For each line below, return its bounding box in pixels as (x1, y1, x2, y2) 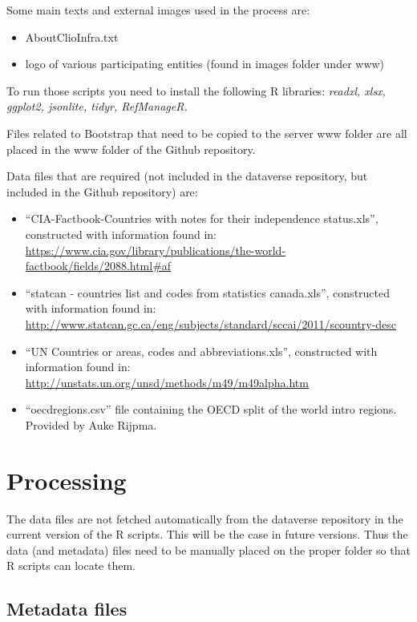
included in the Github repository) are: (6, 183, 198, 200)
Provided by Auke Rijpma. (25, 416, 157, 433)
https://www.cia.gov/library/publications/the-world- (25, 241, 286, 258)
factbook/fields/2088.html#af (25, 257, 172, 274)
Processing (6, 463, 127, 496)
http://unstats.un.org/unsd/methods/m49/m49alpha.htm (25, 374, 309, 390)
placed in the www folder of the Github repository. (6, 140, 256, 157)
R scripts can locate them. (6, 557, 136, 574)
